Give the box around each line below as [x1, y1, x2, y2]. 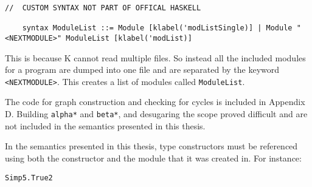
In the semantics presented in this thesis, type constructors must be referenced [5, 140, 298, 152]
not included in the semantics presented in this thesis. [5, 119, 206, 132]
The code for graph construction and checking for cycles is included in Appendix [5, 95, 305, 108]
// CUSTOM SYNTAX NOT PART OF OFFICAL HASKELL [5, 4, 201, 12]
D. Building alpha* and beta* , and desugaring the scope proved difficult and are [5, 107, 308, 120]
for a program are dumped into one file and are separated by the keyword [5, 63, 280, 76]
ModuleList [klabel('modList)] [66, 33, 192, 42]
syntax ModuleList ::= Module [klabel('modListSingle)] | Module [22, 24, 293, 33]
